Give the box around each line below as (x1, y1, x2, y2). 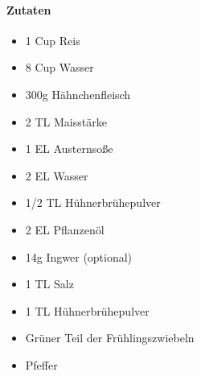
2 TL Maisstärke (25, 113, 107, 130)
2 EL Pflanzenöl (25, 221, 105, 238)
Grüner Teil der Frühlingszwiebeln (25, 329, 195, 346)
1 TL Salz (25, 275, 74, 292)
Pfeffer (25, 356, 58, 373)
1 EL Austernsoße (25, 140, 113, 157)
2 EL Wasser (25, 167, 88, 184)
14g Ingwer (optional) (25, 248, 133, 265)
